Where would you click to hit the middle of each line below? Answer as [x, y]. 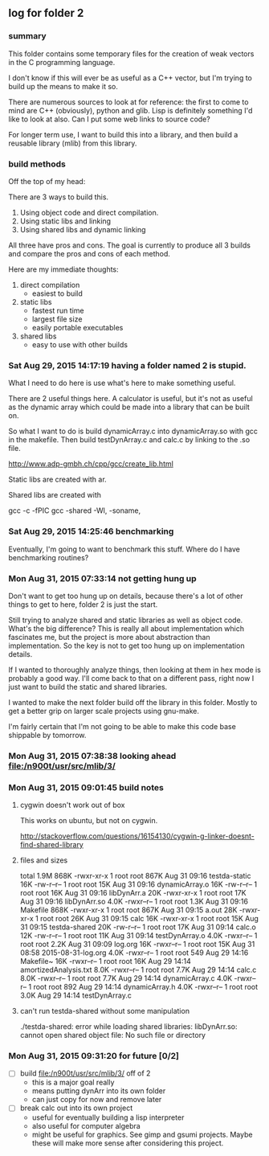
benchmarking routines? [49, 557]
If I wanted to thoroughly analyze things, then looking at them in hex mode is [134, 670]
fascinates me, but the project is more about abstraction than [109, 637]
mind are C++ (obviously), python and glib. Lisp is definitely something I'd [130, 110]
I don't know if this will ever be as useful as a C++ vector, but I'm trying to [130, 78]
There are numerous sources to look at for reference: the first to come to [128, 102]
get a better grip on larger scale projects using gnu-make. [104, 711]
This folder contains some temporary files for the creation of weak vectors [131, 53]
